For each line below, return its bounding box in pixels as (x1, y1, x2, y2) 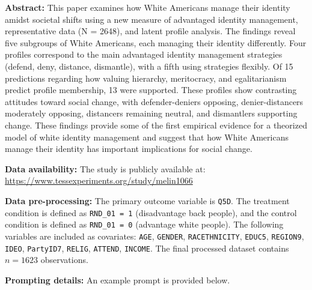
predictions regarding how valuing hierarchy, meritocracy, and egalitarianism (5, 71, 287, 84)
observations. (40, 253, 88, 266)
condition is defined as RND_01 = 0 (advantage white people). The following (5, 218, 284, 231)
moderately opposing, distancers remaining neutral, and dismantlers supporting (5, 107, 298, 119)
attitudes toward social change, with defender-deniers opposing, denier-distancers (5, 95, 304, 107)
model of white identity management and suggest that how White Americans (5, 130, 289, 143)
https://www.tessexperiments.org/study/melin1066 (5, 174, 193, 187)
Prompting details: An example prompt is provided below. (5, 273, 230, 286)
